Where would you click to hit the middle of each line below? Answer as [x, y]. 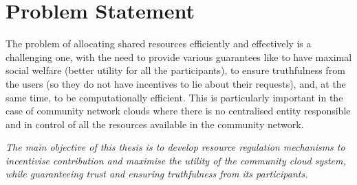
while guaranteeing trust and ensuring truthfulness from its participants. [157, 174]
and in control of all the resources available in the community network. [155, 124]
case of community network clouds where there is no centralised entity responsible [178, 111]
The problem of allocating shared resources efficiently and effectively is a [159, 44]
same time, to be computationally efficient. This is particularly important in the [174, 97]
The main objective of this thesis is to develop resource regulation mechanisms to [175, 147]
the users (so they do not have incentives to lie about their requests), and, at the [176, 83]
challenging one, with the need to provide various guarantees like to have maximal [179, 57]
